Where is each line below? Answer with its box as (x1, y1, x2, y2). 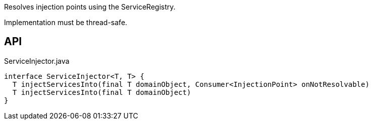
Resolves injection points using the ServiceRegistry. (4, 3, 176, 11)
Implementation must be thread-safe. (4, 18, 128, 27)
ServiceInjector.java (4, 56, 70, 65)
